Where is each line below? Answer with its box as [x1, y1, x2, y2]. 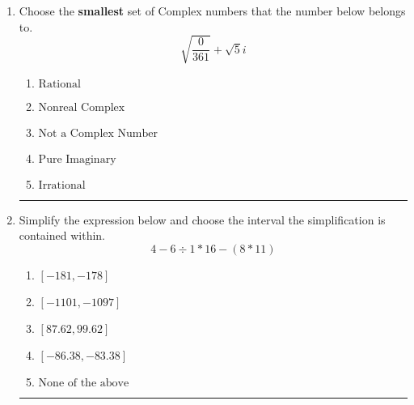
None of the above [38, 377, 129, 389]
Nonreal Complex [38, 101, 125, 113]
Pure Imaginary [38, 153, 116, 165]
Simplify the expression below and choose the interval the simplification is [19, 211, 386, 228]
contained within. [19, 227, 105, 244]
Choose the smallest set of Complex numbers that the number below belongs [19, 2, 406, 19]
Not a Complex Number [38, 127, 158, 139]
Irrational [38, 179, 86, 191]
